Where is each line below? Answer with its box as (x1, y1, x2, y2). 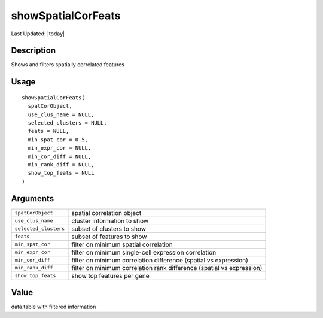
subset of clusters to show (71, 225, 147, 233)
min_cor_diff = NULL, (28, 153, 92, 160)
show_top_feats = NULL (28, 169, 95, 177)
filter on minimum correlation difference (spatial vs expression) (71, 256, 248, 264)
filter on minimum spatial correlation (71, 240, 173, 249)
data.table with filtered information (11, 303, 96, 311)
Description (11, 46, 56, 56)
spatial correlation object (71, 208, 142, 217)
